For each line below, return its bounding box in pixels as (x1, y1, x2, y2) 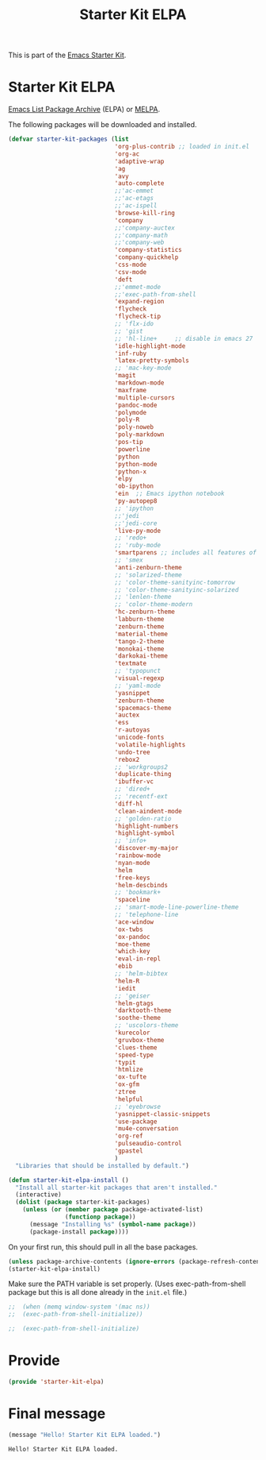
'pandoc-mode (114, 401, 158, 409)
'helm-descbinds (114, 881, 169, 889)
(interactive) (15, 1191, 62, 1199)
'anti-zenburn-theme (114, 563, 182, 571)
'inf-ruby (114, 350, 147, 357)
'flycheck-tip (114, 312, 161, 321)
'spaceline (114, 896, 150, 904)
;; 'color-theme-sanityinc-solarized (114, 585, 239, 593)
